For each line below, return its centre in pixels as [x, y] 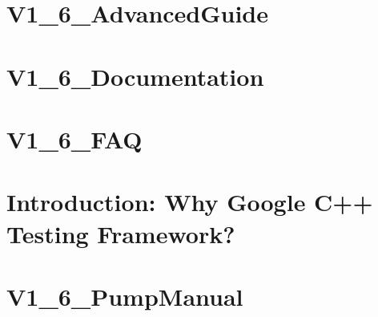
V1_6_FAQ [74, 138]
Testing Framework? [121, 233]
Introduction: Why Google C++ [190, 202]
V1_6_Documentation [135, 76]
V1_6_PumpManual [125, 296]
